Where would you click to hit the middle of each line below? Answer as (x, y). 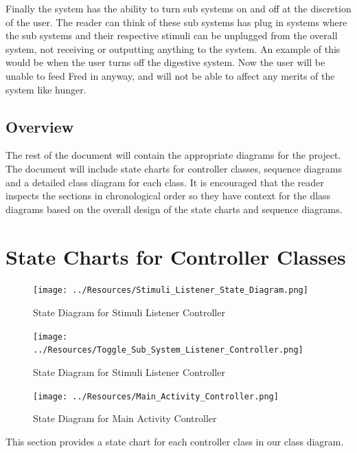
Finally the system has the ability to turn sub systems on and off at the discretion (178, 8)
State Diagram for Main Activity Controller (125, 418)
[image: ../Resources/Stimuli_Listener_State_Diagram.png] (171, 290)
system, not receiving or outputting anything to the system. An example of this (173, 48)
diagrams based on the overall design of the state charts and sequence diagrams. (174, 209)
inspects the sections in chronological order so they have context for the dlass (168, 196)
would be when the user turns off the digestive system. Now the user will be (165, 62)
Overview (40, 126)
